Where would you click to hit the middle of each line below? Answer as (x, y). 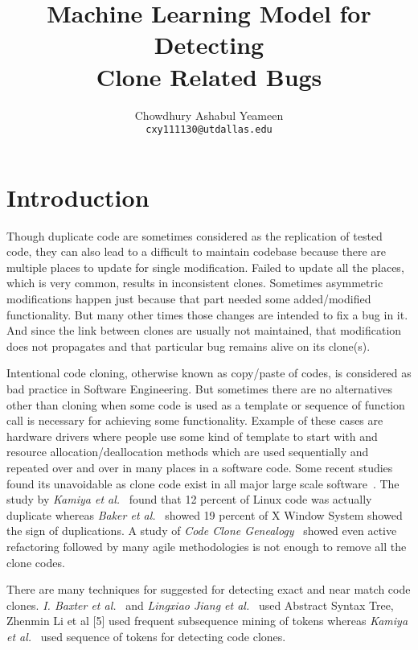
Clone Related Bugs (209, 76)
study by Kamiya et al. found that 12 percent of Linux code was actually (189, 499)
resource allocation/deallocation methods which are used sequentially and (188, 452)
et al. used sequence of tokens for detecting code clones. (146, 636)
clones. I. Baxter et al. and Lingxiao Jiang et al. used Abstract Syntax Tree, (200, 605)
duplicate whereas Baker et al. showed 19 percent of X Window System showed (205, 514)
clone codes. (36, 562)
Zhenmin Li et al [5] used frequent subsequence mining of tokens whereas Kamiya (207, 621)
